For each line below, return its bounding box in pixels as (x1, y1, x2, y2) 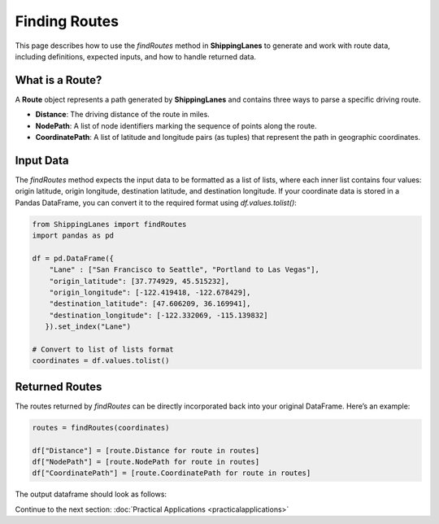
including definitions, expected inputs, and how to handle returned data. (15, 51, 256, 61)
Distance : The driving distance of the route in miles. (35, 110, 211, 120)
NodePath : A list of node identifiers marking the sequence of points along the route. (35, 120, 317, 130)
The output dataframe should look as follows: (15, 489, 167, 500)
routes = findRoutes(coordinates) (32, 423, 170, 432)
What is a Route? (15, 73, 102, 87)
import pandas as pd (32, 231, 114, 240)
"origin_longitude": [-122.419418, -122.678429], (49, 288, 251, 297)
